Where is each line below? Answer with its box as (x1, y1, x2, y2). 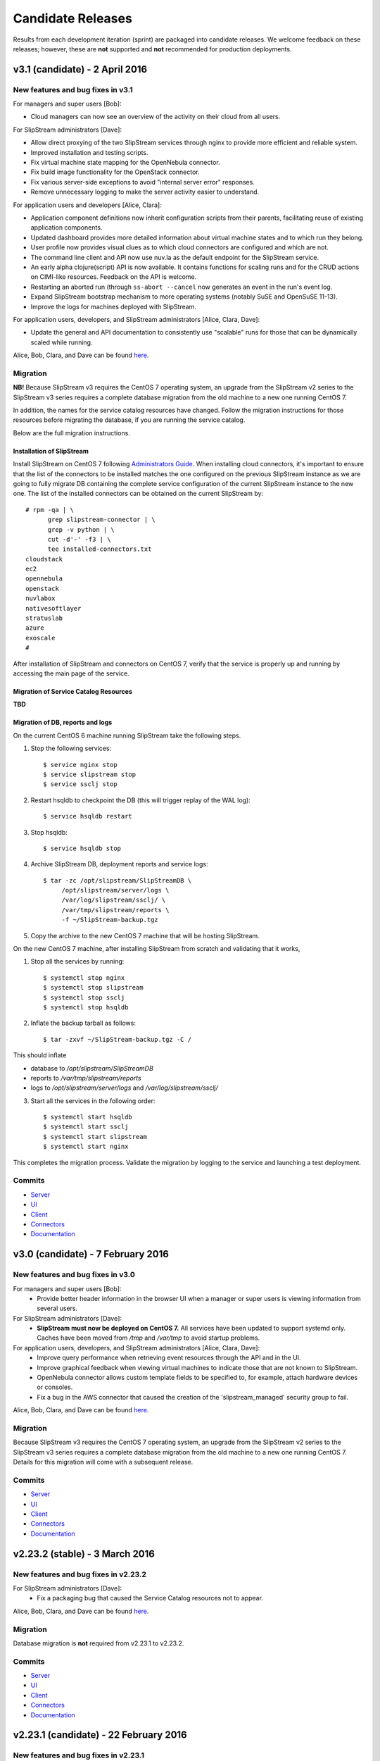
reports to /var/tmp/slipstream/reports (30, 1074, 141, 1082)
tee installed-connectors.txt (47, 545, 152, 553)
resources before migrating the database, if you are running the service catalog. (13, 416, 246, 424)
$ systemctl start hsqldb (43, 1113, 133, 1121)
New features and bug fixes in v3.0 (13, 1270, 135, 1280)
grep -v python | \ (47, 525, 115, 533)
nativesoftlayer (25, 604, 82, 612)
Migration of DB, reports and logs (13, 718, 113, 727)
